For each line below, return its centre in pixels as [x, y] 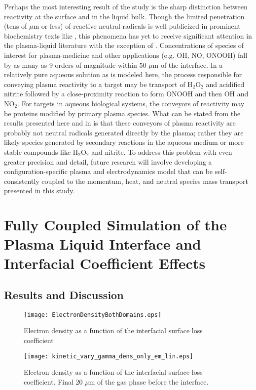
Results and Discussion [64, 295]
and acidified [225, 84]
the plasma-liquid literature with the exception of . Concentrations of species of [124, 45]
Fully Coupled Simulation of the [115, 225]
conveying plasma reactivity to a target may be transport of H [98, 84]
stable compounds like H [41, 152]
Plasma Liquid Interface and [103, 244]
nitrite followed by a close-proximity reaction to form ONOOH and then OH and [126, 94]
